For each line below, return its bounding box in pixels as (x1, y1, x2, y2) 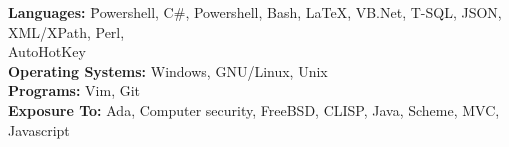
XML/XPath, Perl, (8, 21, 125, 42)
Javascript (8, 119, 70, 140)
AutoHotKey (8, 41, 86, 62)
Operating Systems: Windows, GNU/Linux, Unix (8, 60, 328, 81)
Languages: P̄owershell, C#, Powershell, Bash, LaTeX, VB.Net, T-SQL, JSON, (8, 2, 502, 22)
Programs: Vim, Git (8, 80, 141, 101)
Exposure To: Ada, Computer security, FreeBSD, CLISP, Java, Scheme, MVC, (8, 99, 500, 120)
